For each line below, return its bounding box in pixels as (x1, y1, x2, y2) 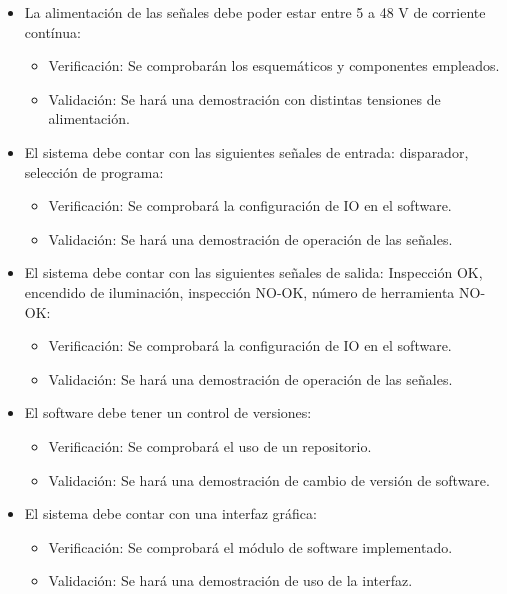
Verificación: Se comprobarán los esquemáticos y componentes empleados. (48, 55, 500, 76)
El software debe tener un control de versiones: (24, 402, 312, 423)
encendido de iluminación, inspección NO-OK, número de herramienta (24, 281, 455, 302)
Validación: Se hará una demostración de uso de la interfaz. (48, 570, 413, 591)
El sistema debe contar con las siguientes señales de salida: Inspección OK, (24, 262, 483, 283)
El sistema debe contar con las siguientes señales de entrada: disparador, (24, 141, 469, 162)
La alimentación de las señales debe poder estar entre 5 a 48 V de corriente (24, 2, 486, 22)
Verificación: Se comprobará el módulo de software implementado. (48, 536, 453, 557)
